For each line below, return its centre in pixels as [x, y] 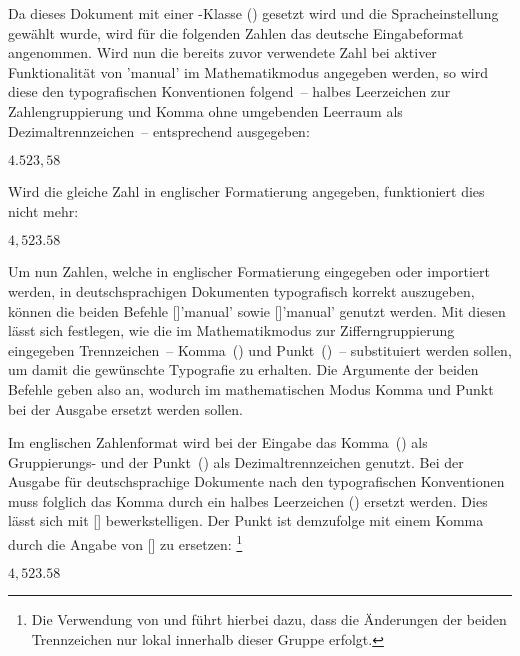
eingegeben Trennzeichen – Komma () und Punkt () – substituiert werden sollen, [260, 349]
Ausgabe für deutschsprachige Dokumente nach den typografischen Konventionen [256, 481]
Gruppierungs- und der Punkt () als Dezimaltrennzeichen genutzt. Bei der [236, 461]
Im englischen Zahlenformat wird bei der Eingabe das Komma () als [218, 442]
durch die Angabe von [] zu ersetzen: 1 [125, 542]
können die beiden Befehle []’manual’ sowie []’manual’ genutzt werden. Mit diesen [257, 310]
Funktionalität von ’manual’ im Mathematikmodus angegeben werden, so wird [248, 71]
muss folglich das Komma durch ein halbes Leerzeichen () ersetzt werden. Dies [248, 500]
